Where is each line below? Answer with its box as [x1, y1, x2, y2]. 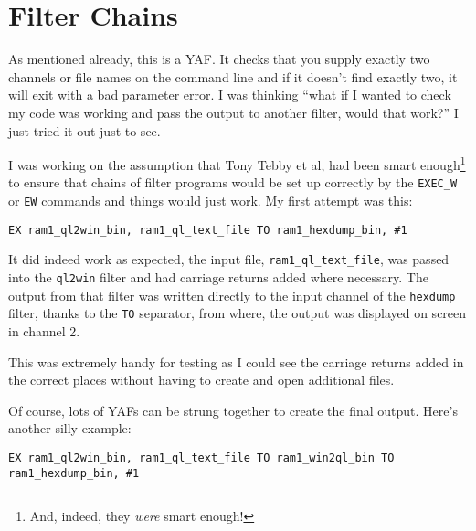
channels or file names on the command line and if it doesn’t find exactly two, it [8, 67, 458, 86]
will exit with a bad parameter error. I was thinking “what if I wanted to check [8, 85, 451, 104]
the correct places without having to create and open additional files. [8, 370, 395, 389]
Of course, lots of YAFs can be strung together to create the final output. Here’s [8, 400, 458, 419]
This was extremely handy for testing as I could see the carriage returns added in [8, 352, 464, 371]
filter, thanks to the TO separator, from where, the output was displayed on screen [8, 303, 467, 323]
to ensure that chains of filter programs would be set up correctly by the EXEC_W [8, 173, 458, 192]
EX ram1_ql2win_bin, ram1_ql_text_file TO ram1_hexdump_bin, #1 [8, 223, 407, 237]
